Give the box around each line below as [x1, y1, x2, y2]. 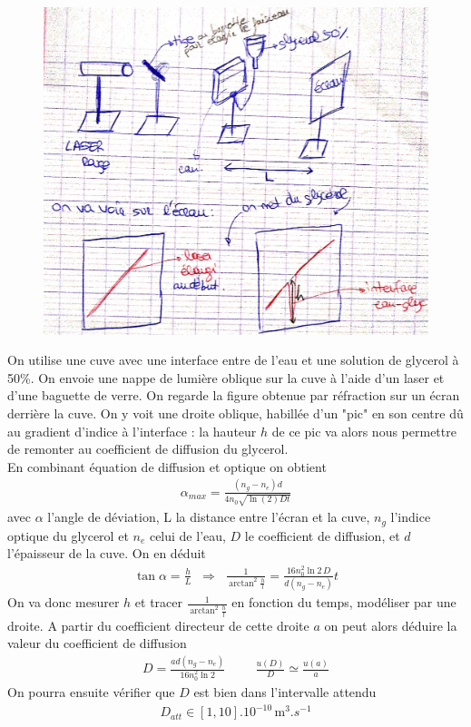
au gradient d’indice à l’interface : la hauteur [7, 421, 257, 440]
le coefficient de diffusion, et [244, 526, 400, 545]
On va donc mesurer [7, 593, 120, 612]
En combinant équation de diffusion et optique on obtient [7, 457, 327, 476]
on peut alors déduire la [324, 615, 457, 634]
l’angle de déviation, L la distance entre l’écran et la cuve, [47, 507, 370, 526]
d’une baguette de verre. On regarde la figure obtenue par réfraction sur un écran [7, 386, 460, 405]
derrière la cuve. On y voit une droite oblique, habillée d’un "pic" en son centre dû [7, 404, 464, 423]
